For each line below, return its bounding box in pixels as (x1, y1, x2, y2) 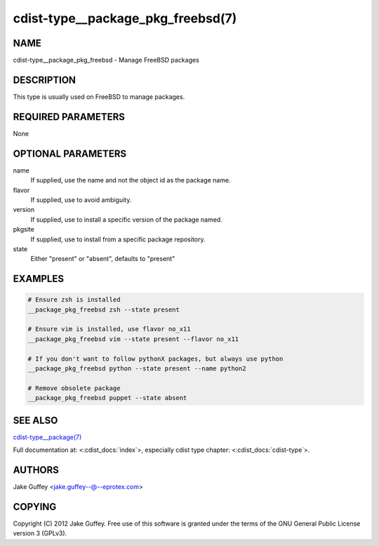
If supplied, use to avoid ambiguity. (30, 195, 132, 204)
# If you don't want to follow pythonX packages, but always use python (27, 354, 284, 363)
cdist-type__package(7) (13, 432, 82, 441)
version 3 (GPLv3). (13, 529, 67, 538)
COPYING (13, 500, 57, 512)
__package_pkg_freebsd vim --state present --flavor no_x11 (27, 335, 239, 343)
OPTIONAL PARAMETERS (13, 147, 127, 159)
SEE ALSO (13, 414, 58, 426)
